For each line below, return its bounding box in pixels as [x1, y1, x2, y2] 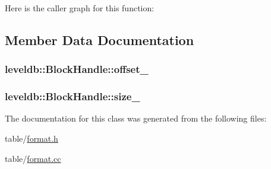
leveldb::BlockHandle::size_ [5, 89, 140, 104]
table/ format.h [5, 132, 58, 145]
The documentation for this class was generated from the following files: [5, 112, 267, 125]
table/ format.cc [5, 152, 61, 164]
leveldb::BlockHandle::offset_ [5, 62, 149, 76]
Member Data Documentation [5, 30, 194, 49]
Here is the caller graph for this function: [5, 2, 155, 14]
